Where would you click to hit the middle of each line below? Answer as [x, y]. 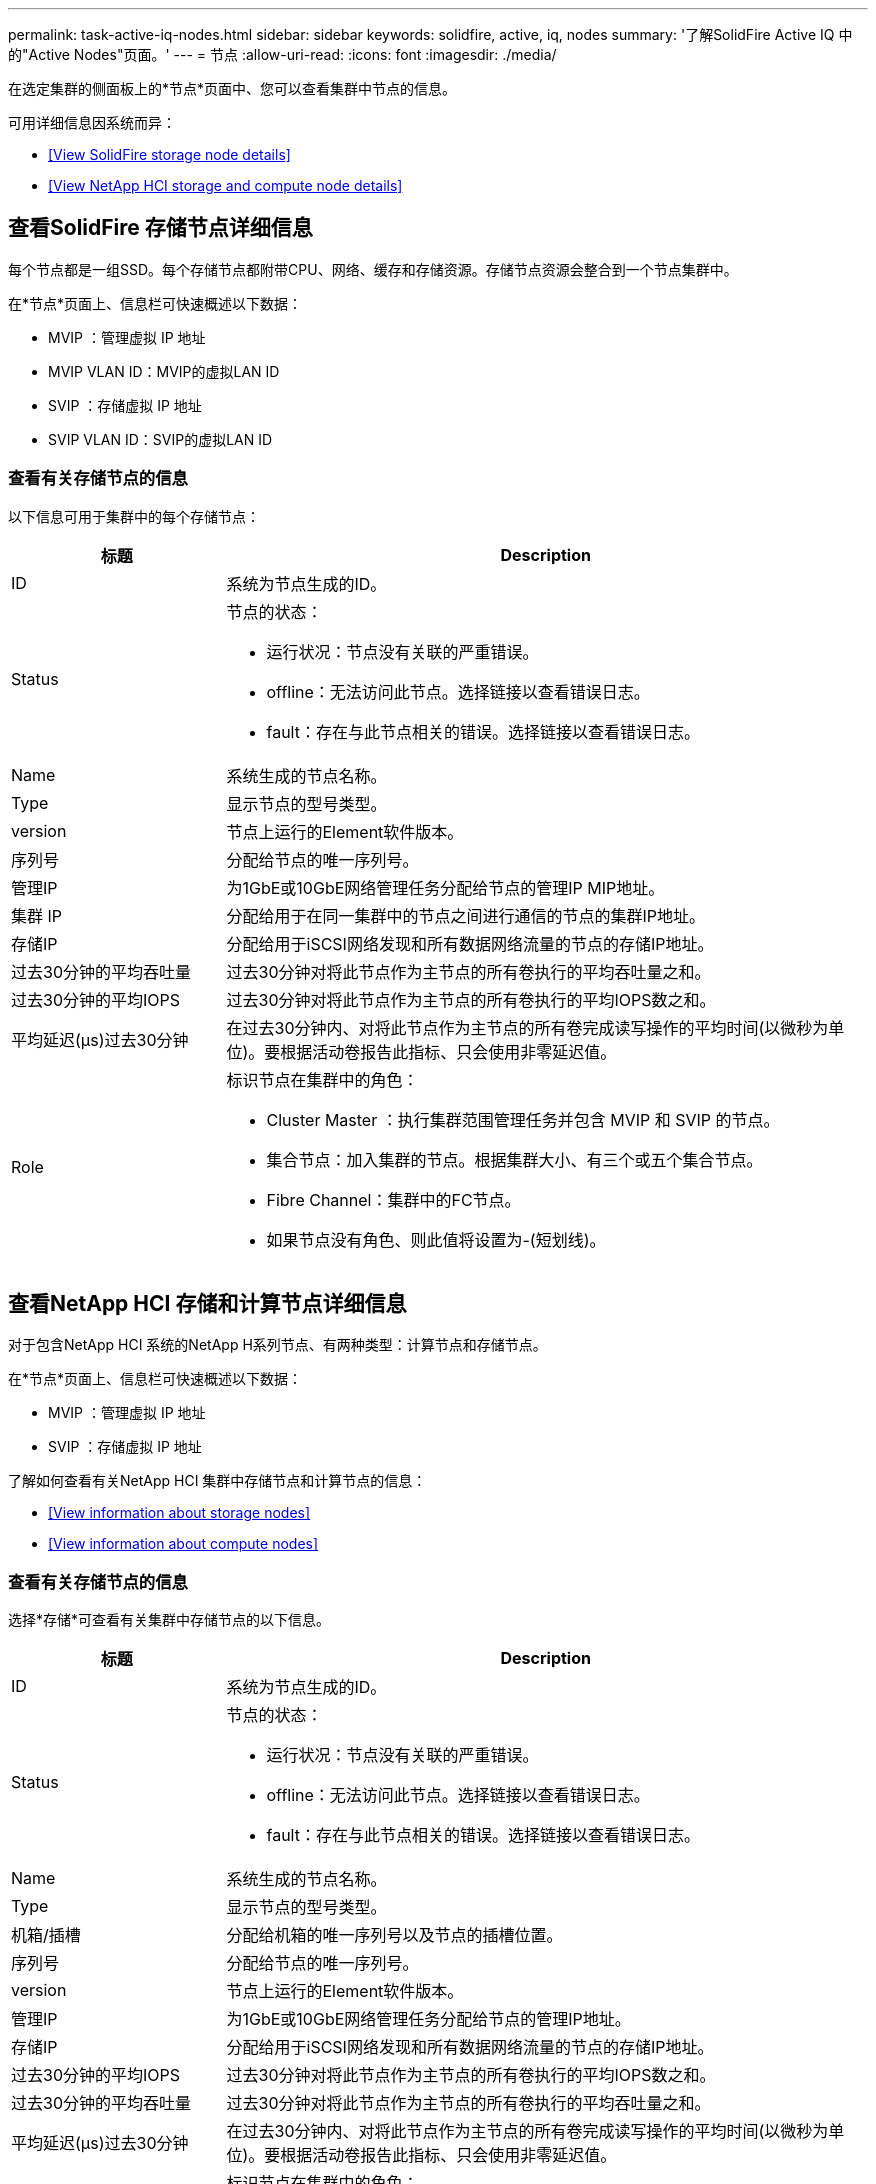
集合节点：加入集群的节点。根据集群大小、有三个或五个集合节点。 [514, 1159]
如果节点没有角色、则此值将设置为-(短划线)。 [436, 1239]
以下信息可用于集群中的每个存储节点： [134, 516]
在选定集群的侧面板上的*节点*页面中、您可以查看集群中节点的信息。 [232, 88]
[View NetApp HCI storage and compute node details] [225, 185]
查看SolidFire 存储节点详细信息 [160, 228]
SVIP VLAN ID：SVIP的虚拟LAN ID [160, 439]
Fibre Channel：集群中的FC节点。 [393, 1199]
